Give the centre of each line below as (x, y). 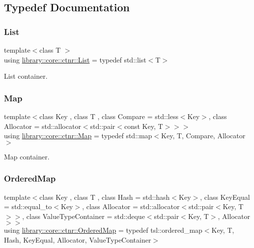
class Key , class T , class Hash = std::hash (105, 197)
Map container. (27, 156)
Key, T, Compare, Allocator (203, 136)
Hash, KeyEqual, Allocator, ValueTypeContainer (78, 239)
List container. (26, 76)
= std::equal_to (28, 206)
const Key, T (143, 126)
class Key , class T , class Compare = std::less (109, 116)
